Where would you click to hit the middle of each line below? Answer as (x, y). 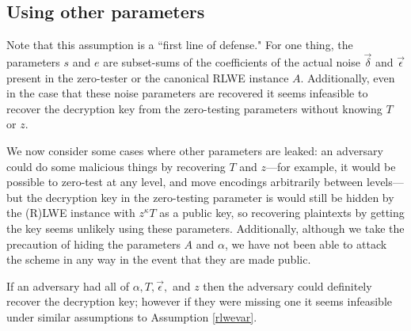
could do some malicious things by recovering (116, 166)
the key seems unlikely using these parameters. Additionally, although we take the (205, 228)
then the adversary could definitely (287, 285)
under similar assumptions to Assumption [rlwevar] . (132, 316)
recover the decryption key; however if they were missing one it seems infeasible (200, 301)
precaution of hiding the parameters (93, 243)
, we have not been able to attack (306, 243)
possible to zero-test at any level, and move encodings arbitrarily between (185, 182)
